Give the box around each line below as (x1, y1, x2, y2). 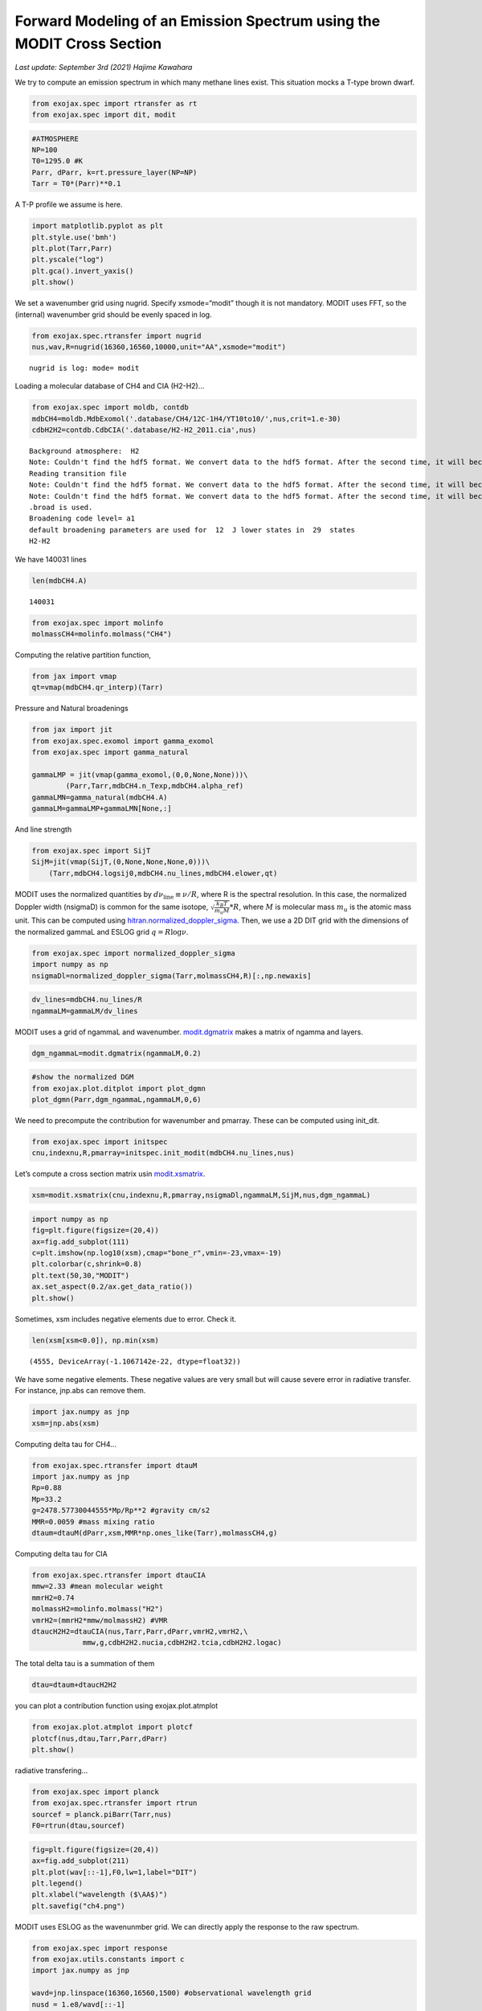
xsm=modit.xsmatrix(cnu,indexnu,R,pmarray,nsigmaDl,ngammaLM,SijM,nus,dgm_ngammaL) (31, 1191, 371, 1200)
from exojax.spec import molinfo (31, 618, 164, 627)
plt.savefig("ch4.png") (31, 1901, 126, 1910)
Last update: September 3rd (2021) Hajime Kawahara (14, 63, 193, 72)
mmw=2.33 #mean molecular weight (31, 1581, 164, 1591)
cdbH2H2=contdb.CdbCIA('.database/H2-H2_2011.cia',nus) (31, 426, 257, 434)
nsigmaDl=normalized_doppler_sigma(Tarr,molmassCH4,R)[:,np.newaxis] (31, 971, 312, 981)
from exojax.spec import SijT (31, 845, 151, 855)
